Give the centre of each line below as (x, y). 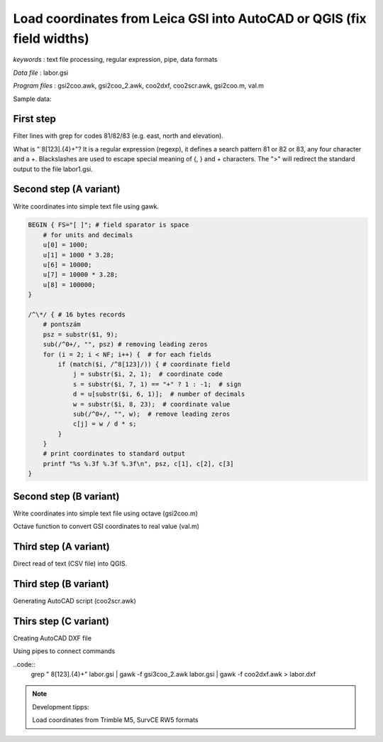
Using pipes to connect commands (64, 651)
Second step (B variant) (66, 496)
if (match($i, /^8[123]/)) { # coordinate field (144, 364)
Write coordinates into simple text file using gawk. (86, 206)
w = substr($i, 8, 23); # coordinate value (151, 404)
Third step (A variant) (61, 546)
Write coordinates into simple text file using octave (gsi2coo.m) (106, 513)
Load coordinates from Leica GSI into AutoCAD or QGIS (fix (190, 18)
